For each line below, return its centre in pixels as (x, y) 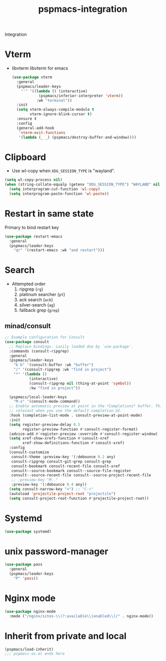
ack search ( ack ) (36, 300)
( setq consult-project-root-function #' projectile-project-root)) (79, 498)
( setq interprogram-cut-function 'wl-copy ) (55, 189)
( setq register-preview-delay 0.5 (45, 424)
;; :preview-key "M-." (34, 480)
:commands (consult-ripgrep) (39, 351)
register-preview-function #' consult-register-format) (80, 429)
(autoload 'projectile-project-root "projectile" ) (62, 494)
